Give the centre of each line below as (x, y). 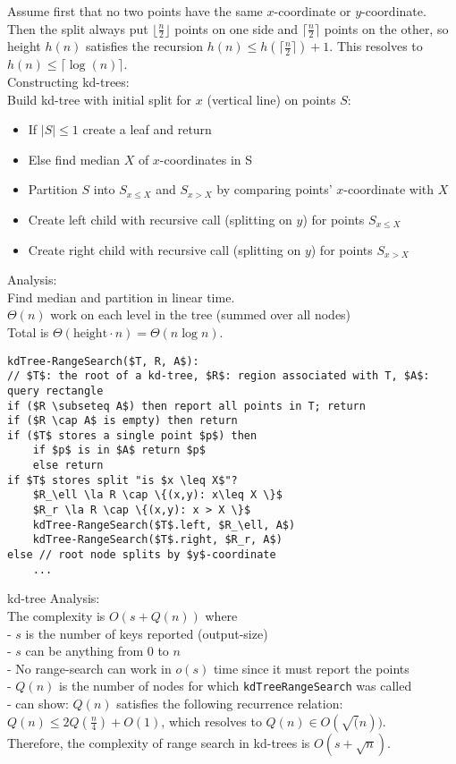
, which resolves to (211, 721)
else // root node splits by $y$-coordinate (142, 555)
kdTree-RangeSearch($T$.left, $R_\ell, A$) (164, 525)
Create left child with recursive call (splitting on (160, 219)
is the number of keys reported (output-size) (147, 633)
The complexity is (56, 615)
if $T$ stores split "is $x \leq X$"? (122, 480)
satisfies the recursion (145, 46)
